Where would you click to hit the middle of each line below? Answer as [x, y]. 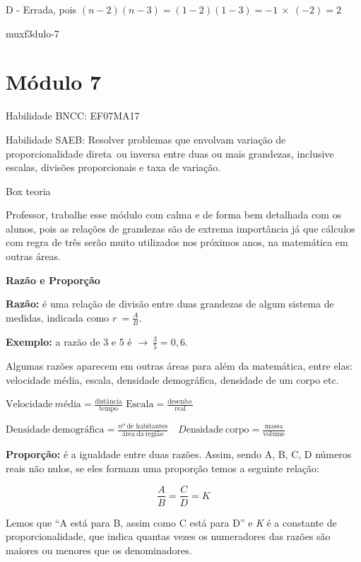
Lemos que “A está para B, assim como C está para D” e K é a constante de [171, 522]
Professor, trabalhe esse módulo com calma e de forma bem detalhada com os [174, 215]
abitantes [154, 427]
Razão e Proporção [53, 280]
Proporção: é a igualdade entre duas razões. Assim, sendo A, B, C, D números [179, 454]
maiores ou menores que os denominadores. [99, 550]
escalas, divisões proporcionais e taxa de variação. [113, 167]
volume [274, 434]
